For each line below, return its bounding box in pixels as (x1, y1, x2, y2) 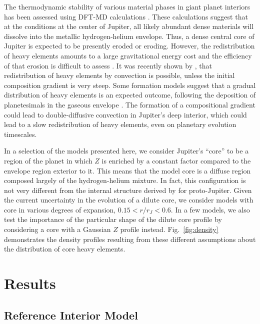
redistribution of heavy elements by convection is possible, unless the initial (4, 70, 235, 80)
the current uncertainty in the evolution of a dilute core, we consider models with (4, 194, 253, 205)
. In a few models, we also (170, 204, 250, 214)
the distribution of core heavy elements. (4, 243, 125, 254)
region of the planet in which (4, 155, 92, 165)
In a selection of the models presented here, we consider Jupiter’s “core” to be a (4, 145, 249, 156)
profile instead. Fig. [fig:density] (120, 224, 218, 234)
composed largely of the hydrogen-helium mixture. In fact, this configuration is (4, 175, 246, 185)
